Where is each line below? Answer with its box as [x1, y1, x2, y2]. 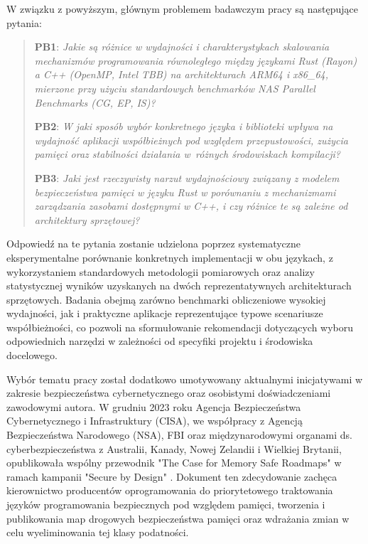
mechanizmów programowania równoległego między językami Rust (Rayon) [34, 53, 357, 68]
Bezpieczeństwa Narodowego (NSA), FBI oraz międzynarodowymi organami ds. [6, 427, 352, 442]
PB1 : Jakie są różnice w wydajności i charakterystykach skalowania [34, 39, 330, 54]
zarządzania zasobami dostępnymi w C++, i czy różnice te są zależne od [34, 198, 348, 213]
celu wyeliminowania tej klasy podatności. [6, 525, 189, 540]
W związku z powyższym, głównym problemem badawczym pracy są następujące [6, 1, 358, 16]
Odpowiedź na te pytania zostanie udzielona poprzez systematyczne [6, 236, 301, 251]
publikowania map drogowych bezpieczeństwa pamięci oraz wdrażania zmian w [6, 511, 350, 526]
